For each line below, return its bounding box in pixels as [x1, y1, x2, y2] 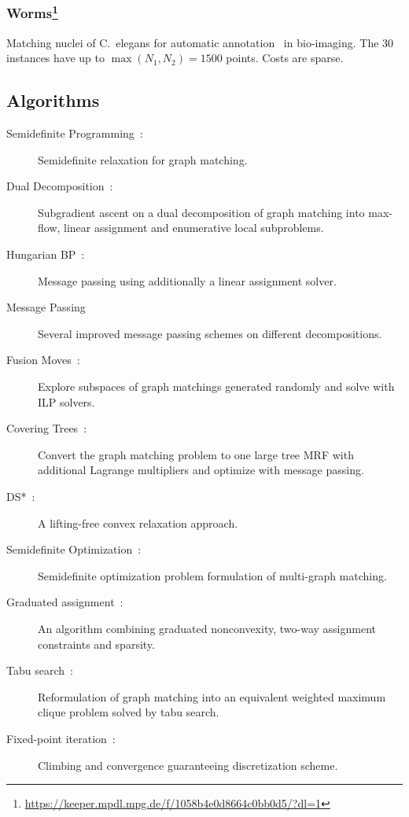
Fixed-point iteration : [6, 730, 116, 746]
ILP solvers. [38, 393, 95, 410]
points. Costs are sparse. [226, 50, 344, 66]
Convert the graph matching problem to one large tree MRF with [38, 446, 354, 462]
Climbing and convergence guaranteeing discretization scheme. [38, 756, 338, 773]
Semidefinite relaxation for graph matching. [38, 151, 248, 167]
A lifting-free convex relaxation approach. [38, 514, 238, 531]
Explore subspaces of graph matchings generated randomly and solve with [38, 378, 395, 394]
